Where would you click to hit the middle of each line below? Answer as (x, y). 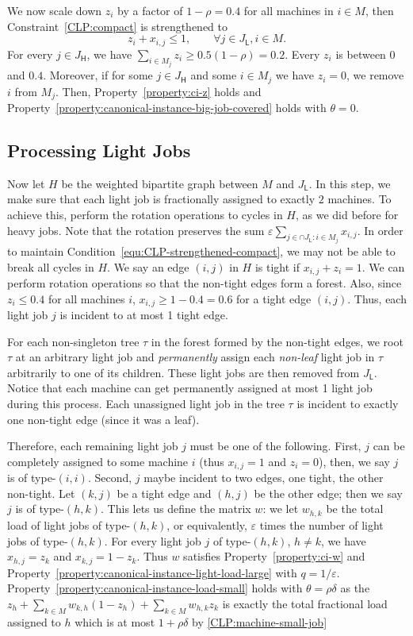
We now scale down (55, 10)
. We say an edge (148, 266)
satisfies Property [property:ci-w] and (274, 556)
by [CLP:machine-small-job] (260, 621)
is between (361, 54)
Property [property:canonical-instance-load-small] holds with (155, 588)
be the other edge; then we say (328, 493)
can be (389, 446)
